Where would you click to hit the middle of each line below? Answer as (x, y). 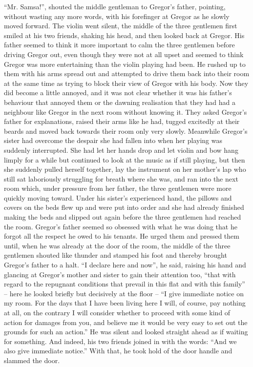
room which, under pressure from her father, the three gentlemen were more (118, 188)
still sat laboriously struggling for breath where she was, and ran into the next (121, 178)
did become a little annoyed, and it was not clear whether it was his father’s (118, 92)
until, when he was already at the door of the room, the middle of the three (117, 245)
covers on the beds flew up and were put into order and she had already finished (124, 207)
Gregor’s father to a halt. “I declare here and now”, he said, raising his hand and (125, 265)
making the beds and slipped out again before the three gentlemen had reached (123, 217)
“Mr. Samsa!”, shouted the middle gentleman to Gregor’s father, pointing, (115, 6)
